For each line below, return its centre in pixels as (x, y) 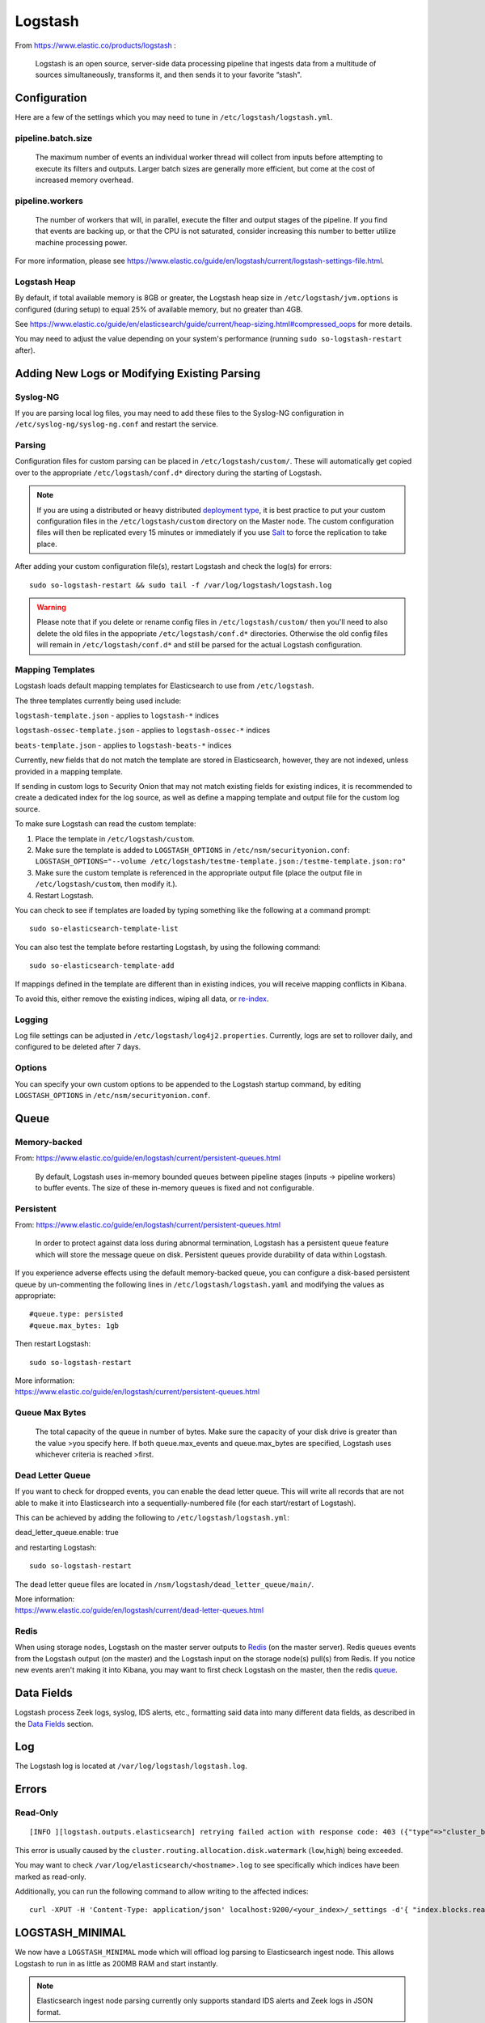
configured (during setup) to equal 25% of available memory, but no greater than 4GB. (159, 309)
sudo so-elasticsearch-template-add (102, 966)
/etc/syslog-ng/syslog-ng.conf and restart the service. (116, 424)
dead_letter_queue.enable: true (67, 1533)
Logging (32, 1020)
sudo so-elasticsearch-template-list (104, 929)
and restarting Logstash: (56, 1547)
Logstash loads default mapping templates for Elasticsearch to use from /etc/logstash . (164, 686)
